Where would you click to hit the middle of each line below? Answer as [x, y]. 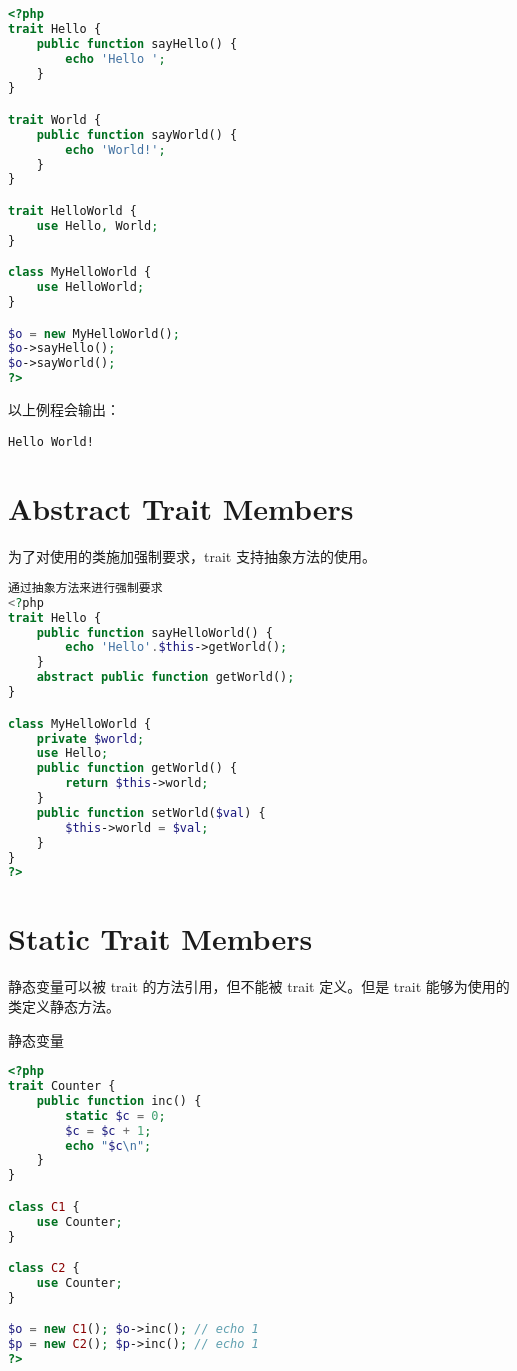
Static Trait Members [160, 938]
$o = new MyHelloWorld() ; [94, 333]
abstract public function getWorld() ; [165, 677]
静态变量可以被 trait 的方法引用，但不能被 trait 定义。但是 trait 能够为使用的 [259, 986]
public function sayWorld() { [137, 134]
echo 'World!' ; [115, 149]
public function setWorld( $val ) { [151, 812]
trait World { [55, 119]
